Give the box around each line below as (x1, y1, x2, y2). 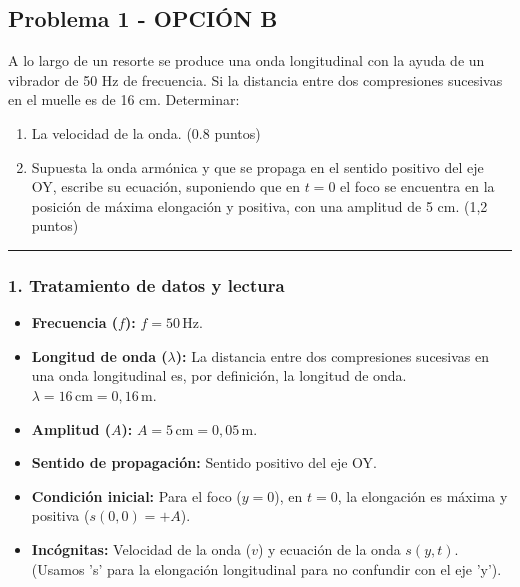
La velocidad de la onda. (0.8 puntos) (31, 122, 261, 143)
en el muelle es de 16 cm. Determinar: (8, 89, 240, 110)
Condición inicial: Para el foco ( (31, 485, 242, 506)
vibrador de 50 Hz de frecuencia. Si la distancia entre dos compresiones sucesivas (8, 69, 503, 90)
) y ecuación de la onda (257, 538, 401, 559)
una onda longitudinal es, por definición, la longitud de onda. (31, 365, 407, 386)
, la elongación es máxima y (337, 485, 508, 506)
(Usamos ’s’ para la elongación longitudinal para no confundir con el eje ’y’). (31, 558, 502, 579)
